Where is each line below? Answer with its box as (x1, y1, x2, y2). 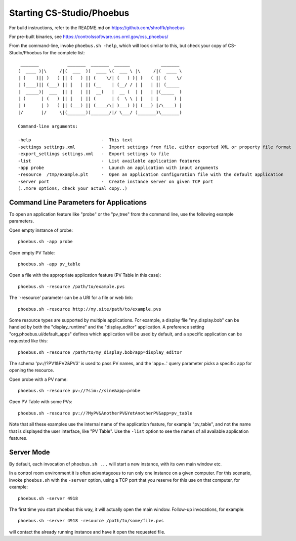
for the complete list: (42, 49, 85, 55)
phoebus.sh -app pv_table (18, 261, 81, 267)
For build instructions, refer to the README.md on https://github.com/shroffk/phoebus (9, 25, 185, 31)
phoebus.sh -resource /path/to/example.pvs (18, 284, 125, 289)
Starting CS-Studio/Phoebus (9, 7, 129, 18)
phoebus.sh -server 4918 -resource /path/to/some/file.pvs (18, 518, 164, 524)
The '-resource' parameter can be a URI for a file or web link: (9, 294, 133, 301)
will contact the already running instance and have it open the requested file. (9, 529, 166, 535)
